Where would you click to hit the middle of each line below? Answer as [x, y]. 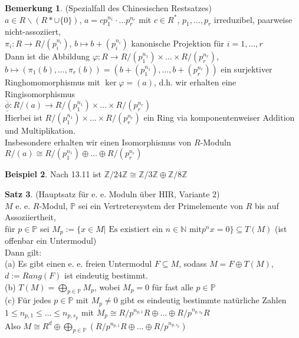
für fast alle [172, 286]
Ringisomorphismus [40, 93]
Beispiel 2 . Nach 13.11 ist [53, 174]
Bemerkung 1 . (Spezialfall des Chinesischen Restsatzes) [109, 8]
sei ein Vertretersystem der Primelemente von [160, 205]
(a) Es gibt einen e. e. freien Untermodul [78, 264]
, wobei [107, 286]
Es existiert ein [136, 229]
